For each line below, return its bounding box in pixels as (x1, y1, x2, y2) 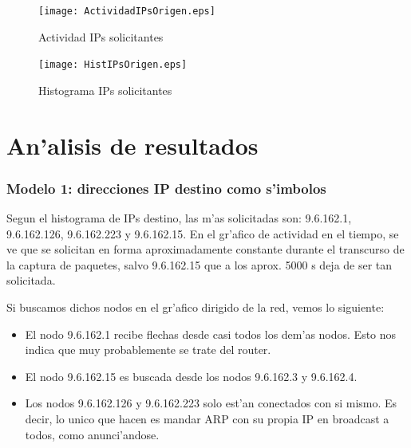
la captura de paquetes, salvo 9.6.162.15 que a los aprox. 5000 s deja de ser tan (6, 256, 393, 273)
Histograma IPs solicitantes (38, 81, 172, 98)
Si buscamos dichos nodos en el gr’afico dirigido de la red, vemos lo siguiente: (6, 299, 385, 316)
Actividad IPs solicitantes (38, 28, 164, 45)
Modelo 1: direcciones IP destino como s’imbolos (6, 178, 326, 198)
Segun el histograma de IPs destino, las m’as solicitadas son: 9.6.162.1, (6, 210, 352, 226)
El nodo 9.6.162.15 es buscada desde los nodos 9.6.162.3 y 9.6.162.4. (25, 367, 358, 384)
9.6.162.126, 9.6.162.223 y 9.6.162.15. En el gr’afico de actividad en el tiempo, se (6, 225, 399, 242)
